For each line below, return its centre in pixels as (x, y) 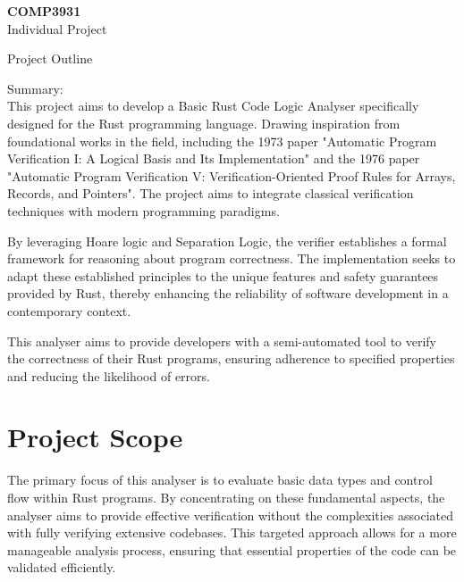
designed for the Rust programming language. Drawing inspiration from (204, 123)
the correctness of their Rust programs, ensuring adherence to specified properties (231, 358)
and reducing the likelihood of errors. (109, 375)
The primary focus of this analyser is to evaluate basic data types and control (220, 480)
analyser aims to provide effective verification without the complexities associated (231, 515)
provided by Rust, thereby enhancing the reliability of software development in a (228, 293)
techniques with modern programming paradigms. (143, 210)
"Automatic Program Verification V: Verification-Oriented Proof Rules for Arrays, (232, 175)
